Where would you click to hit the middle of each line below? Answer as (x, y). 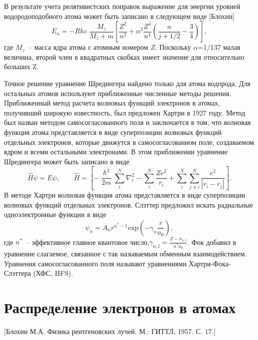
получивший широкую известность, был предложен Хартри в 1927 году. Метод (125, 112)
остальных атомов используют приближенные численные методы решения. (118, 93)
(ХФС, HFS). (53, 273)
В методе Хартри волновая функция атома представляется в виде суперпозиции (125, 194)
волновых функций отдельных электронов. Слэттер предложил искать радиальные (129, 204)
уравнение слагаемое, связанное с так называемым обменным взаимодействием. (126, 254)
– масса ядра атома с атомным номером (88, 47)
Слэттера (17, 273)
